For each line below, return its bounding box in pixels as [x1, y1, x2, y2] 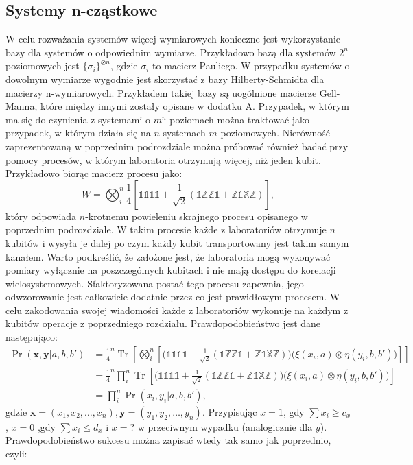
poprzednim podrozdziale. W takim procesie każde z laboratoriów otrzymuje [5, 222, 327, 237]
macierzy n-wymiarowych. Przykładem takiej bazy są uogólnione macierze [5, 85, 317, 99]
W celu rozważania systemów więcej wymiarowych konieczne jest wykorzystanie [5, 32, 340, 46]
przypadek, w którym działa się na [5, 126, 151, 140]
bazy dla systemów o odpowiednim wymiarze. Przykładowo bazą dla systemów [5, 45, 336, 59]
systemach [163, 126, 206, 140]
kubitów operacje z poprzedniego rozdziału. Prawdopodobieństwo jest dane [5, 316, 321, 331]
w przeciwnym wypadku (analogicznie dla [137, 419, 313, 433]
